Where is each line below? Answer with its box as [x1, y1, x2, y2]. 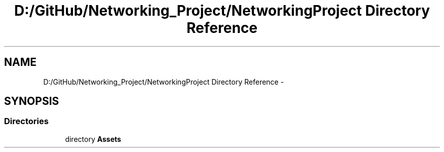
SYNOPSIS [4, 95, 59, 108]
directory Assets [65, 134, 121, 143]
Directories [4, 116, 49, 127]
